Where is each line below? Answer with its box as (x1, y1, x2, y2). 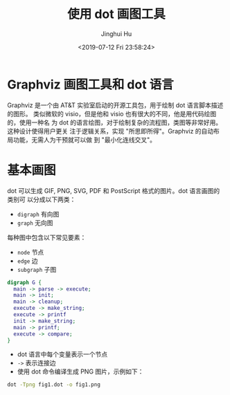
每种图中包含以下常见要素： (7, 233, 87, 241)
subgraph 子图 (17, 265, 57, 273)
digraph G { (7, 279, 42, 286)
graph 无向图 (17, 219, 53, 227)
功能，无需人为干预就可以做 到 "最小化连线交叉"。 (12, 136, 156, 144)
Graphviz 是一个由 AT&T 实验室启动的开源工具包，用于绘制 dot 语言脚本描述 (7, 101, 224, 109)
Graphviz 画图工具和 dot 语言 (7, 77, 175, 92)
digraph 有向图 (17, 210, 60, 218)
